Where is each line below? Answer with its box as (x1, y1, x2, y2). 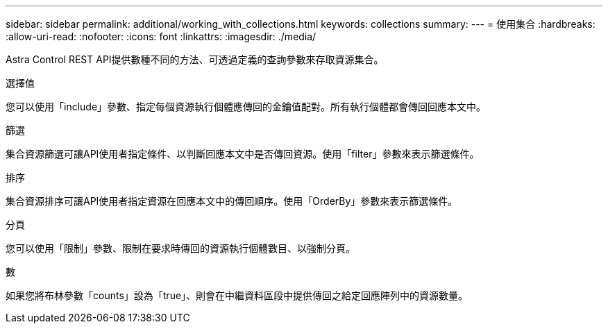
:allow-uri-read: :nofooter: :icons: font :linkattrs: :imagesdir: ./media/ (6, 31, 316, 42)
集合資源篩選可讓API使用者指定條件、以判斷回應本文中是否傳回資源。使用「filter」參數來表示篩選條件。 (6, 148, 480, 160)
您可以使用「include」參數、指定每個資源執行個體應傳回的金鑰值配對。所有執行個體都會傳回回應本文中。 (6, 101, 487, 112)
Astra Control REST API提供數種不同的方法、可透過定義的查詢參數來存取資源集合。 (6, 53, 384, 65)
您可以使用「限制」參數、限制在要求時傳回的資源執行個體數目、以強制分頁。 (6, 242, 355, 254)
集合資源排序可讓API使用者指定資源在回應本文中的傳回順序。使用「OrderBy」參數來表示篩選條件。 (6, 195, 458, 207)
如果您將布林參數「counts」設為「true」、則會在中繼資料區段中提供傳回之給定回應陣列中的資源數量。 (6, 289, 468, 301)
